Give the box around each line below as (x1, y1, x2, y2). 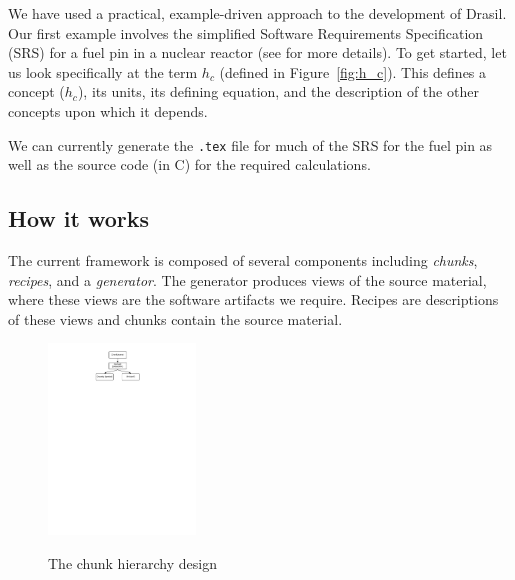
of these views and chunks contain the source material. (8, 308, 343, 329)
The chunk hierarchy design (48, 553, 217, 574)
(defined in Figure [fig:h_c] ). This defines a (219, 61, 487, 82)
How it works (8, 203, 150, 234)
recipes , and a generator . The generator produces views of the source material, (8, 269, 487, 290)
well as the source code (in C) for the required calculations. (8, 154, 371, 175)
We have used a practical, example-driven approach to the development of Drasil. (8, 3, 507, 23)
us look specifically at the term (8, 61, 198, 82)
